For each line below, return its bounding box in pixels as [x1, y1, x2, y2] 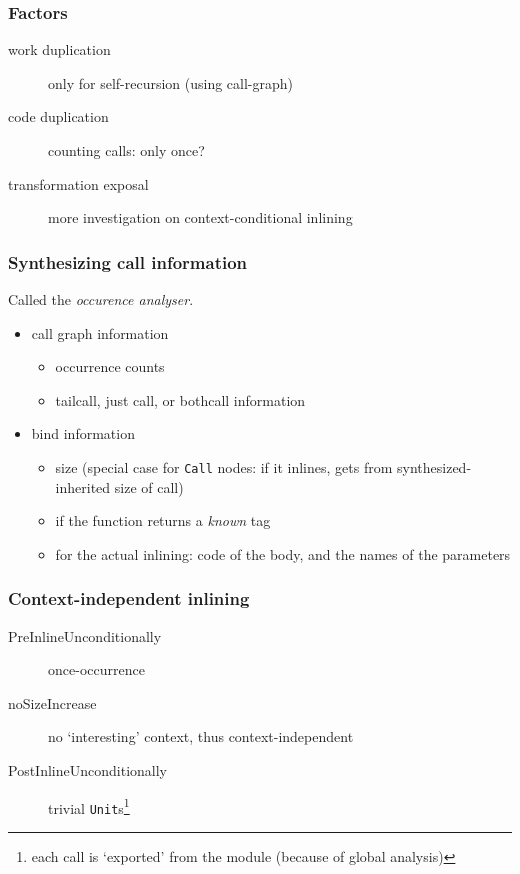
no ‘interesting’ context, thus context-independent [48, 726, 354, 747]
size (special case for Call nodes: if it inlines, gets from [55, 456, 393, 477]
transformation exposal [8, 173, 149, 194]
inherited [55, 476, 111, 497]
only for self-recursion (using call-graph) [48, 72, 294, 93]
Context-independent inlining [8, 586, 250, 611]
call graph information [31, 322, 169, 343]
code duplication [8, 106, 109, 127]
